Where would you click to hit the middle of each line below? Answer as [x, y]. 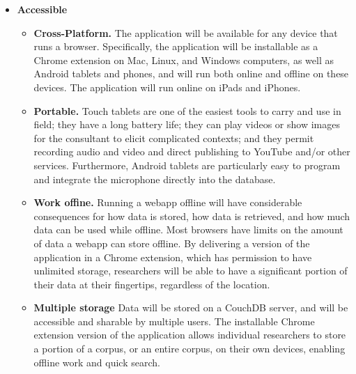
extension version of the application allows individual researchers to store [190, 335]
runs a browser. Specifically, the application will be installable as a [176, 46]
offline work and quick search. [97, 362]
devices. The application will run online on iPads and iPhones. [167, 87]
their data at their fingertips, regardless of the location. [152, 284]
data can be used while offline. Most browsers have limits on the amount [188, 229]
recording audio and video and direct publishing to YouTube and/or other [192, 151]
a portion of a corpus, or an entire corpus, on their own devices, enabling [189, 349]
